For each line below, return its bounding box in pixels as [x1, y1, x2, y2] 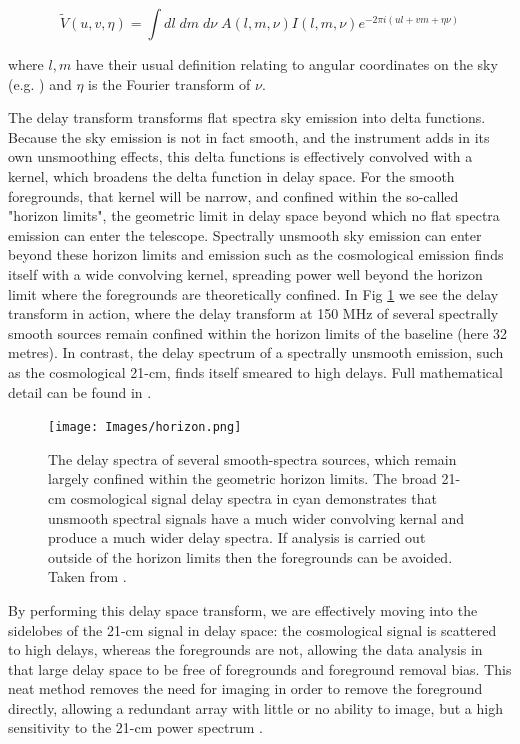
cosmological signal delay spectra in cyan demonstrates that [70, 487, 437, 508]
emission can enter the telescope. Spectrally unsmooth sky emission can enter [8, 224, 482, 245]
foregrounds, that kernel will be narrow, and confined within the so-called [8, 185, 459, 206]
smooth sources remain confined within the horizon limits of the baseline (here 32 [8, 322, 508, 343]
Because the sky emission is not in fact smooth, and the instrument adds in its [8, 126, 490, 147]
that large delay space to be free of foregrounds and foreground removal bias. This [8, 658, 512, 679]
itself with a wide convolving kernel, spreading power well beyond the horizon [8, 263, 483, 284]
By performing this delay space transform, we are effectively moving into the [8, 599, 478, 620]
